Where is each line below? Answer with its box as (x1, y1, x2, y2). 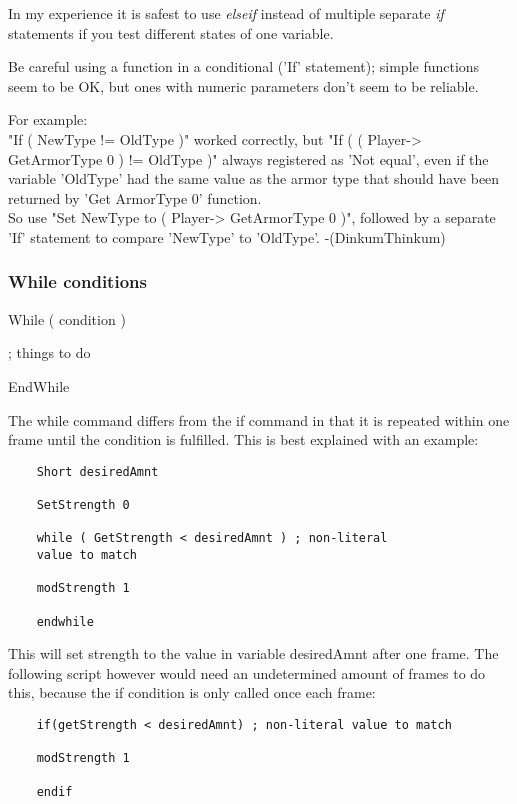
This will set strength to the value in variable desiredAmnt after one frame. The (8, 643, 499, 664)
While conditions (8, 269, 147, 294)
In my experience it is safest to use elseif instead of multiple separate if (8, 3, 444, 23)
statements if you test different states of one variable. (8, 22, 334, 43)
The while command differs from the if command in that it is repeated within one (8, 409, 510, 430)
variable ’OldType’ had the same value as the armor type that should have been (8, 168, 500, 189)
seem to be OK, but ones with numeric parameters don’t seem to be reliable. (8, 75, 479, 96)
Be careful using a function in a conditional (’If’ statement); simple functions (8, 56, 480, 77)
